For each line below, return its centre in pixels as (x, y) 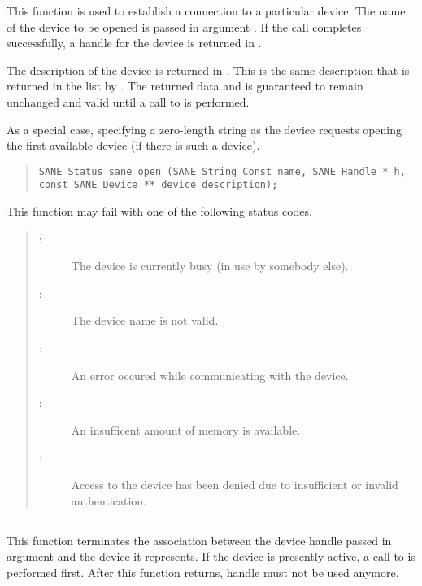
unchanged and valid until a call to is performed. (128, 101)
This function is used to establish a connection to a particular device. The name (206, 11)
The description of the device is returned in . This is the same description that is (208, 70)
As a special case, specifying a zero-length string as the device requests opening (204, 129)
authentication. (109, 500)
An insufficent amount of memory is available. (186, 429)
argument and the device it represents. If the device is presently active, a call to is (211, 556)
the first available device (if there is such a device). (133, 145)
